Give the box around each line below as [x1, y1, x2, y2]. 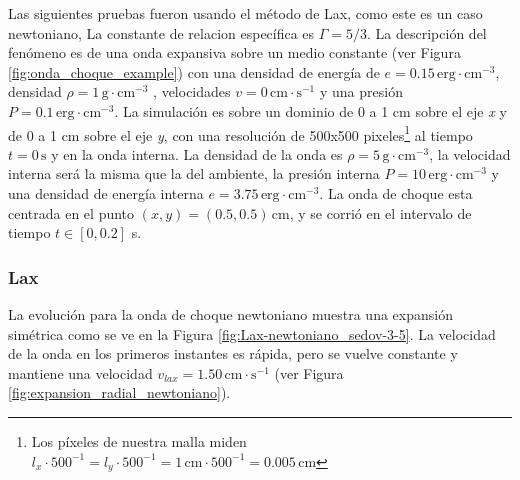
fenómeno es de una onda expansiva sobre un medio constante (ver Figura [8, 42, 461, 63]
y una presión [319, 81, 403, 102]
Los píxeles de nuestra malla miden [31, 430, 247, 451]
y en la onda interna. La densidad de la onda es [51, 143, 343, 164]
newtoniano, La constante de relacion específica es [8, 22, 315, 43]
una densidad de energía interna [8, 183, 204, 203]
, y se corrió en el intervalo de [289, 202, 472, 223]
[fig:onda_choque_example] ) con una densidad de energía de [8, 61, 380, 82]
